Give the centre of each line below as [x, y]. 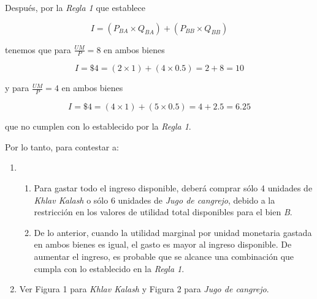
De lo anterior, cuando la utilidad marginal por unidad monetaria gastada [173, 232]
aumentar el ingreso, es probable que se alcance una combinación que [164, 256]
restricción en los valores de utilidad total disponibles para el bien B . [163, 212]
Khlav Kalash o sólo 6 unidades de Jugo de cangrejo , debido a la [155, 200]
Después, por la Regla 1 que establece [75, 7]
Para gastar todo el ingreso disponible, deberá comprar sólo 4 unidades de [173, 188]
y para [17, 88]
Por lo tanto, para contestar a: [62, 146]
